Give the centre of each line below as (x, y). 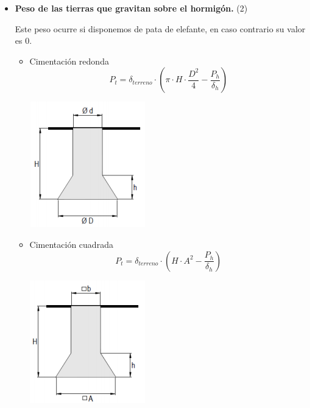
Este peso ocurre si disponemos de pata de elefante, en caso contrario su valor (160, 28)
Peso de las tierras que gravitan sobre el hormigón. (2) (131, 8)
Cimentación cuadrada (71, 244)
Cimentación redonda (69, 61)
